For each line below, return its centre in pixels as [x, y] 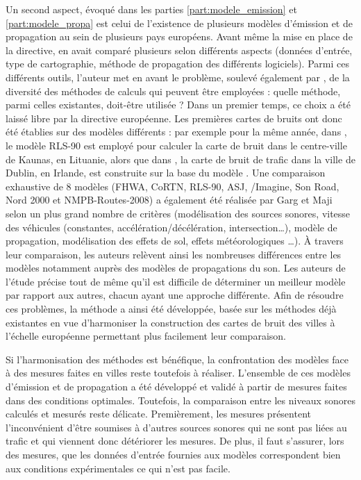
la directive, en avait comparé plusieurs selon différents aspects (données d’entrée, [179, 50]
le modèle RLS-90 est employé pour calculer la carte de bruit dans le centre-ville [176, 145]
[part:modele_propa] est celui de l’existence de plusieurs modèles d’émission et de [179, 23]
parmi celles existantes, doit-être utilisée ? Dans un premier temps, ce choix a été [178, 105]
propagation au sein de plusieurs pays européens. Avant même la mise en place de [179, 36]
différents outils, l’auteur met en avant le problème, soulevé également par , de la [178, 77]
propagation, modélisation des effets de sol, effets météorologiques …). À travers [175, 241]
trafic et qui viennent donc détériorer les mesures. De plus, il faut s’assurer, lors [175, 441]
